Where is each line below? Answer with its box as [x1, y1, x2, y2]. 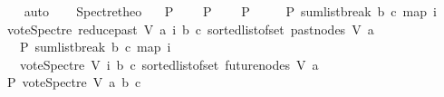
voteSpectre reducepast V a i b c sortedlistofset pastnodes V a [6, 19, 374, 38]
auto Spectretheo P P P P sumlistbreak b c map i [24, 2, 437, 20]
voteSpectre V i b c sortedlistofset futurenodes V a [19, 54, 319, 73]
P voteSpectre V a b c [6, 73, 141, 92]
